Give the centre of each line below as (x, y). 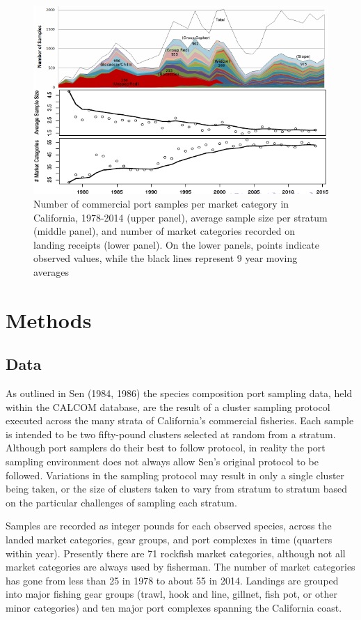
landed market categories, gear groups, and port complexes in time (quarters (169, 540)
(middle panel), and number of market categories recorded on (164, 231)
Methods (49, 319)
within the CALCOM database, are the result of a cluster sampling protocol (168, 406)
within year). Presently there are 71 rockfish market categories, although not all (176, 553)
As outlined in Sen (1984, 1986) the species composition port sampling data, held (179, 393)
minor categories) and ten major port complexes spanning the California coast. (174, 608)
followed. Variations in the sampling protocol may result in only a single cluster (175, 475)
